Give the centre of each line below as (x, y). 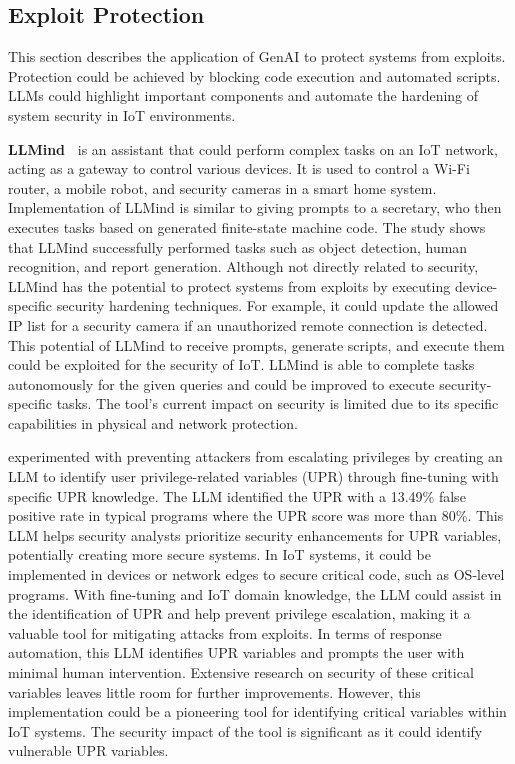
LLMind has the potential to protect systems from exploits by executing (229, 285)
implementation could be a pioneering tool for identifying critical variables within (257, 711)
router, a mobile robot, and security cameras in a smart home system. (222, 187)
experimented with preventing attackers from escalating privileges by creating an (255, 456)
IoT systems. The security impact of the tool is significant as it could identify (245, 730)
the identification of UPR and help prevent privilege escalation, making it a (239, 613)
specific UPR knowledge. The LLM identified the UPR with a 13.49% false (237, 495)
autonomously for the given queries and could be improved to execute (221, 383)
